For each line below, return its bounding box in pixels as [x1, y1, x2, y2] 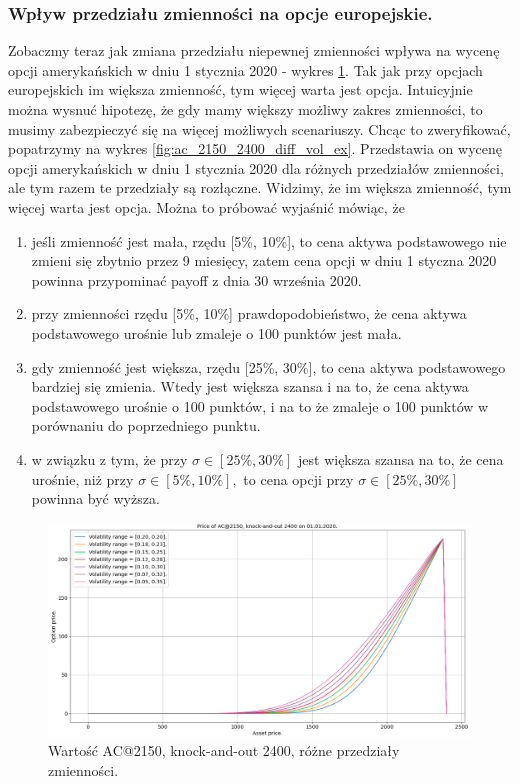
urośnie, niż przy [31, 468, 134, 489]
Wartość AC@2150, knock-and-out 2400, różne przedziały [48, 740, 400, 761]
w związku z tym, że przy [31, 448, 188, 469]
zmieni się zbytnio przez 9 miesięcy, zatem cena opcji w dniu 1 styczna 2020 [31, 250, 497, 271]
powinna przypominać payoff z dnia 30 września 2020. [31, 269, 362, 290]
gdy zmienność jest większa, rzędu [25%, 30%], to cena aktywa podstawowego [31, 356, 506, 377]
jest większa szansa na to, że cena [298, 448, 504, 469]
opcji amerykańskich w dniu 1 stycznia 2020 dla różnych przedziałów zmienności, [8, 157, 504, 178]
